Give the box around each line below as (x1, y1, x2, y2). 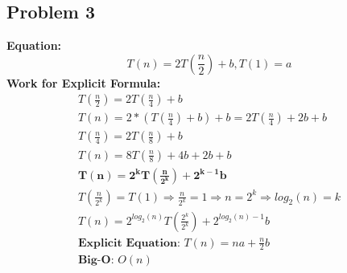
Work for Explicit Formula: (6, 74, 161, 91)
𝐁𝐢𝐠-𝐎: (77, 255, 114, 267)
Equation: (6, 37, 62, 54)
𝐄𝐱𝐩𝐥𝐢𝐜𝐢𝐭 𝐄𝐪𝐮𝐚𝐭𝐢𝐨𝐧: (77, 237, 180, 249)
